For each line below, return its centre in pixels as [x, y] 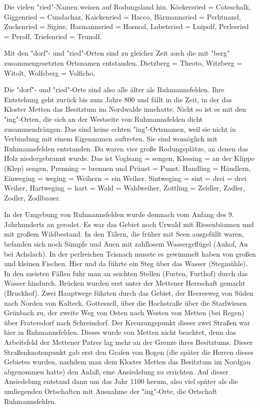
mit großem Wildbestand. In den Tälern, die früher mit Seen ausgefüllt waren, [124, 234]
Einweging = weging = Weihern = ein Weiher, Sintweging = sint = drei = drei [125, 178]
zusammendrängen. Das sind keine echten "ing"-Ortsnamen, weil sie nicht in [120, 129]
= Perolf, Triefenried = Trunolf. [53, 36]
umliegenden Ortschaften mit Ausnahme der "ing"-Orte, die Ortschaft [111, 391]
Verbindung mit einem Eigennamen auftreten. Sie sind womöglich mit [111, 139]
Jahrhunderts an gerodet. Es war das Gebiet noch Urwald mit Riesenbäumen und [129, 224]
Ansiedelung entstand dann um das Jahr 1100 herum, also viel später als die [121, 381]
